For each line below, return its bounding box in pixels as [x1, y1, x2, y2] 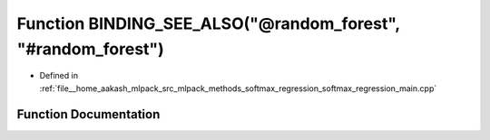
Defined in [39, 70, 79, 81]
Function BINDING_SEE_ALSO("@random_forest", [16, 14, 401, 33]
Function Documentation [16, 107, 161, 122]
